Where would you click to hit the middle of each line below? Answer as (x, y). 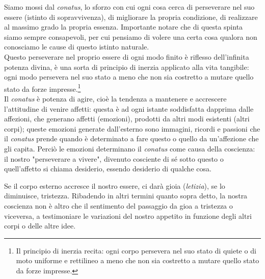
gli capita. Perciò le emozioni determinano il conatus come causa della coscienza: (130, 148)
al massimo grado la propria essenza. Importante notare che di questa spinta (124, 27)
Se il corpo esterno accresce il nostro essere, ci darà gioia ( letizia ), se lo (115, 185)
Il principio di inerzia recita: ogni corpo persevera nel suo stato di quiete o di (136, 250)
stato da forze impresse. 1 (43, 88)
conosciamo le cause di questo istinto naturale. (77, 47)
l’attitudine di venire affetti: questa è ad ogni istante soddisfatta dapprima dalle (129, 108)
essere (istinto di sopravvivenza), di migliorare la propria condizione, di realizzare (131, 17)
